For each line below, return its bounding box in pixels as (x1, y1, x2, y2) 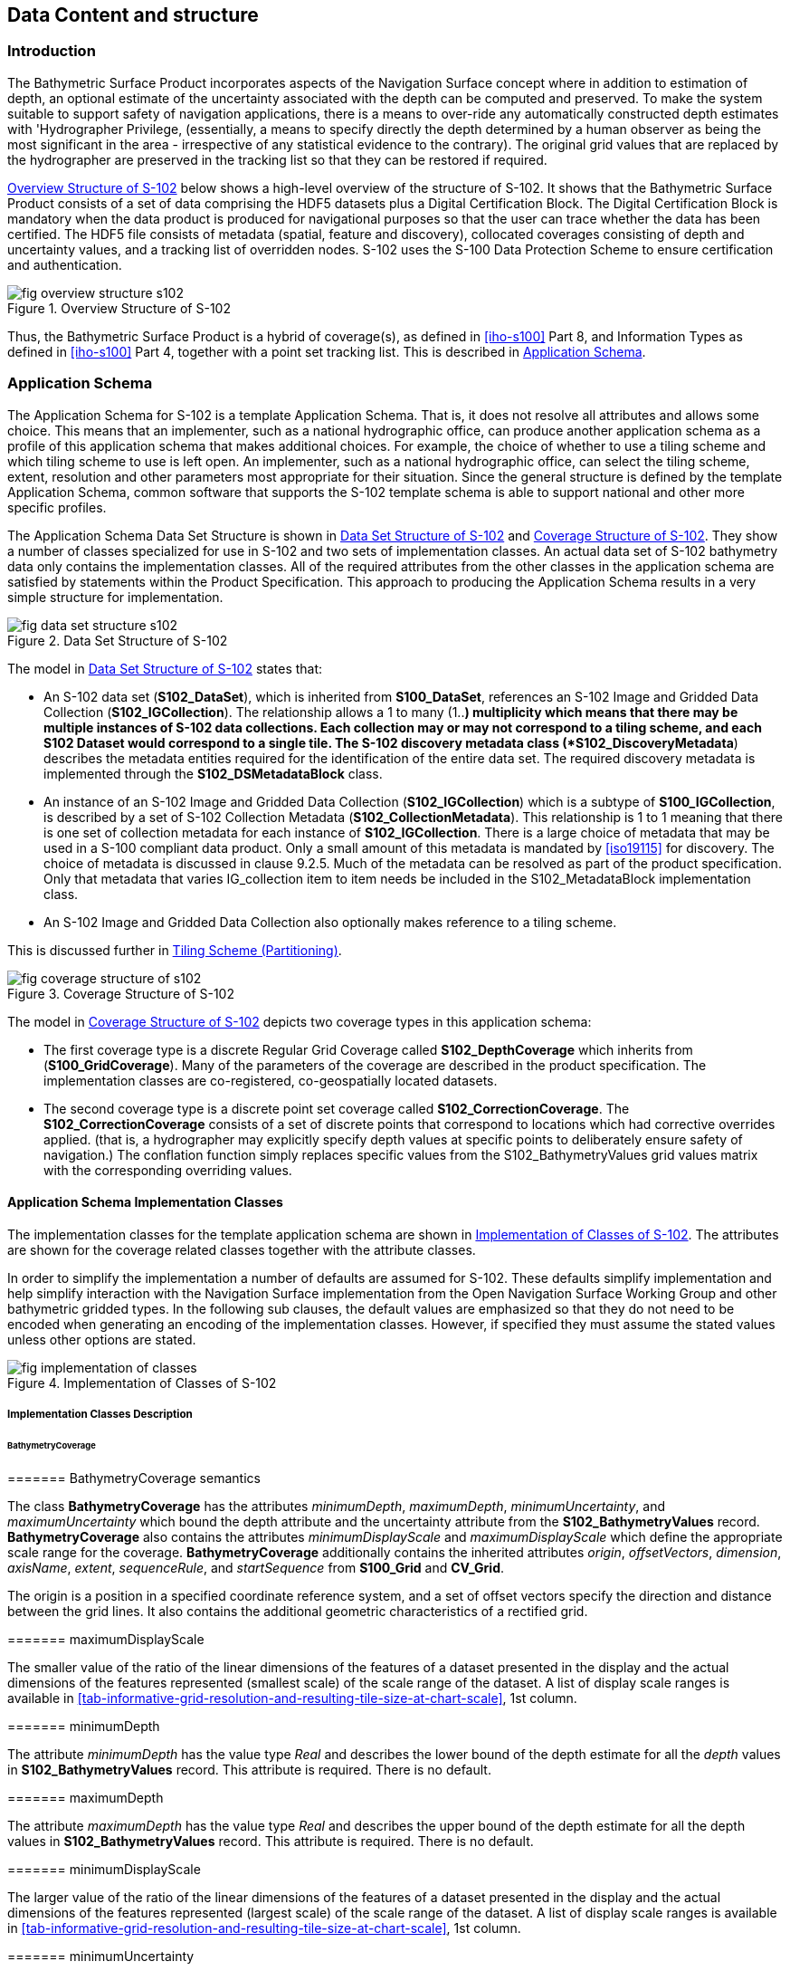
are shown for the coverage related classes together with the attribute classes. (7, 1241, 476, 1258)
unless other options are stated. (7, 1331, 196, 1347)
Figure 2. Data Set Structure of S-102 (7, 632, 228, 648)
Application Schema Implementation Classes (7, 1194, 283, 1210)
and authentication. (7, 256, 122, 273)
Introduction (7, 42, 96, 61)
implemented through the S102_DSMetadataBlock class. (43, 765, 383, 781)
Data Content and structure (7, 4, 259, 26)
